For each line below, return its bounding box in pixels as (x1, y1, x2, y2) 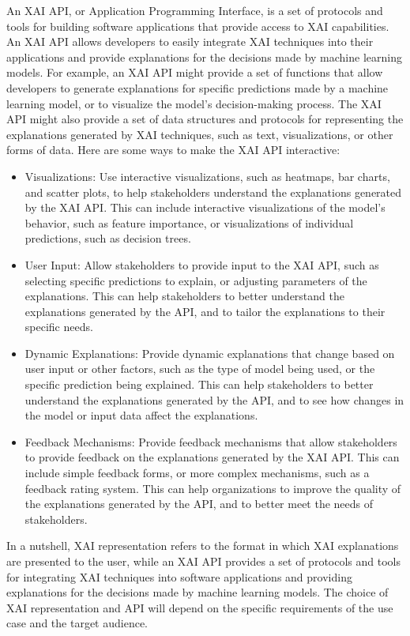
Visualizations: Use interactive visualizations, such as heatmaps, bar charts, (24, 167, 390, 184)
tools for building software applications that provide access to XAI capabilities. (6, 17, 389, 34)
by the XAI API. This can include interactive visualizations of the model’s (24, 199, 386, 216)
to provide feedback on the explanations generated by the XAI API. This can (24, 449, 400, 465)
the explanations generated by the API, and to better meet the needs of (24, 495, 374, 512)
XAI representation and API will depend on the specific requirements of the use (6, 599, 393, 615)
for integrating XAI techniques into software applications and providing (6, 568, 352, 585)
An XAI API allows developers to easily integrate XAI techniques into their (6, 33, 374, 50)
